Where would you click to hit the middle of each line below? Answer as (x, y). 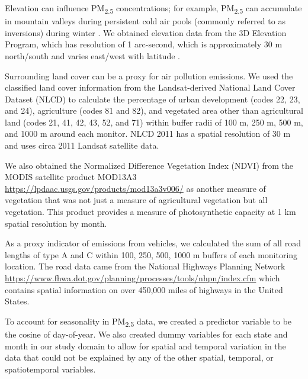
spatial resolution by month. (56, 223)
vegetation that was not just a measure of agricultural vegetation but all (136, 200)
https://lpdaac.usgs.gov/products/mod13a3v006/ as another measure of (135, 188)
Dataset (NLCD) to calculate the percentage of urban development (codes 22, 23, (153, 99)
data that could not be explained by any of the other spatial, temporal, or (139, 357)
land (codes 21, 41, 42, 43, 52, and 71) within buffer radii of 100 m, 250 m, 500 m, (154, 122)
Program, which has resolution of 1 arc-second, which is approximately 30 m (144, 44)
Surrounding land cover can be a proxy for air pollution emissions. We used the (149, 76)
